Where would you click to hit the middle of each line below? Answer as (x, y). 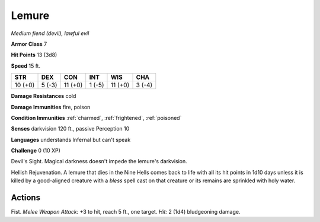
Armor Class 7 (29, 44)
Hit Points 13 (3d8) (34, 55)
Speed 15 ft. (26, 66)
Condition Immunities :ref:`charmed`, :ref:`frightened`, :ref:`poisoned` (96, 118)
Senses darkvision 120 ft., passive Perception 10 (70, 129)
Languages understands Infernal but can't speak (71, 139)
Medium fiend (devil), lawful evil (50, 33)
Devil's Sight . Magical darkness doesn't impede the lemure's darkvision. (99, 161)
